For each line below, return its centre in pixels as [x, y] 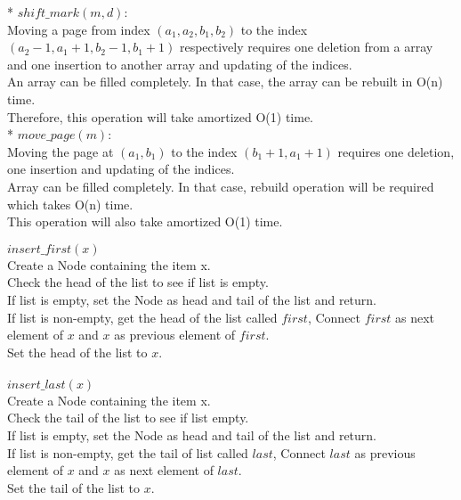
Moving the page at [61, 151]
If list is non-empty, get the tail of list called [128, 452]
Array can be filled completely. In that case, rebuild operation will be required [221, 186]
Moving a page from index [79, 29]
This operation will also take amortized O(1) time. [145, 221]
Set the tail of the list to [74, 487]
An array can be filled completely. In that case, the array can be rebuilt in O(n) [225, 82]
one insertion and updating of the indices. [121, 169]
